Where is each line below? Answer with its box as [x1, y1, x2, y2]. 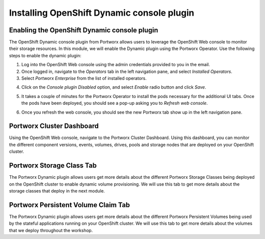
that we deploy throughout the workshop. [9, 227, 93, 233]
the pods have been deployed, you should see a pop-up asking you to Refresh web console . [21, 100, 208, 106]
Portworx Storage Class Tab [9, 162, 97, 170]
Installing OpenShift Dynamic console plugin [9, 7, 194, 18]
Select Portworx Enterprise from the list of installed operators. [21, 75, 147, 81]
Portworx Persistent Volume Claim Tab [9, 201, 130, 209]
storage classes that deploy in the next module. [9, 188, 105, 193]
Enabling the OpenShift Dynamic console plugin [9, 26, 159, 34]
